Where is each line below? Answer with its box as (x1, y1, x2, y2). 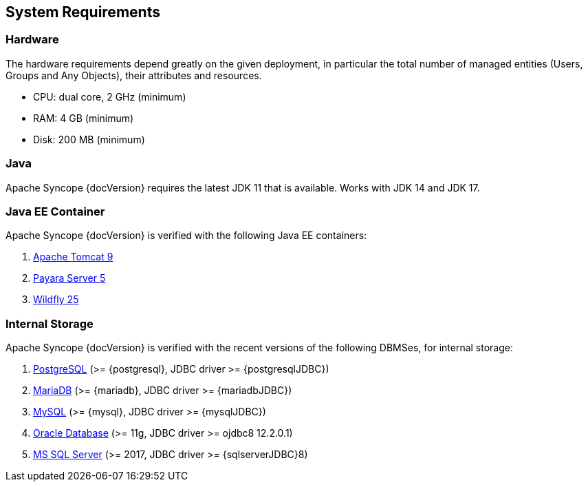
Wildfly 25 (33, 293, 79, 306)
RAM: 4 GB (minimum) (33, 112, 134, 124)
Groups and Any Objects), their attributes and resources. (6, 69, 262, 81)
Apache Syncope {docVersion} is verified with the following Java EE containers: (6, 229, 367, 242)
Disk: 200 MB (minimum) (33, 133, 145, 145)
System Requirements (6, 3, 160, 21)
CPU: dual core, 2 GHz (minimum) (33, 90, 186, 103)
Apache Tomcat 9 (33, 251, 113, 263)
